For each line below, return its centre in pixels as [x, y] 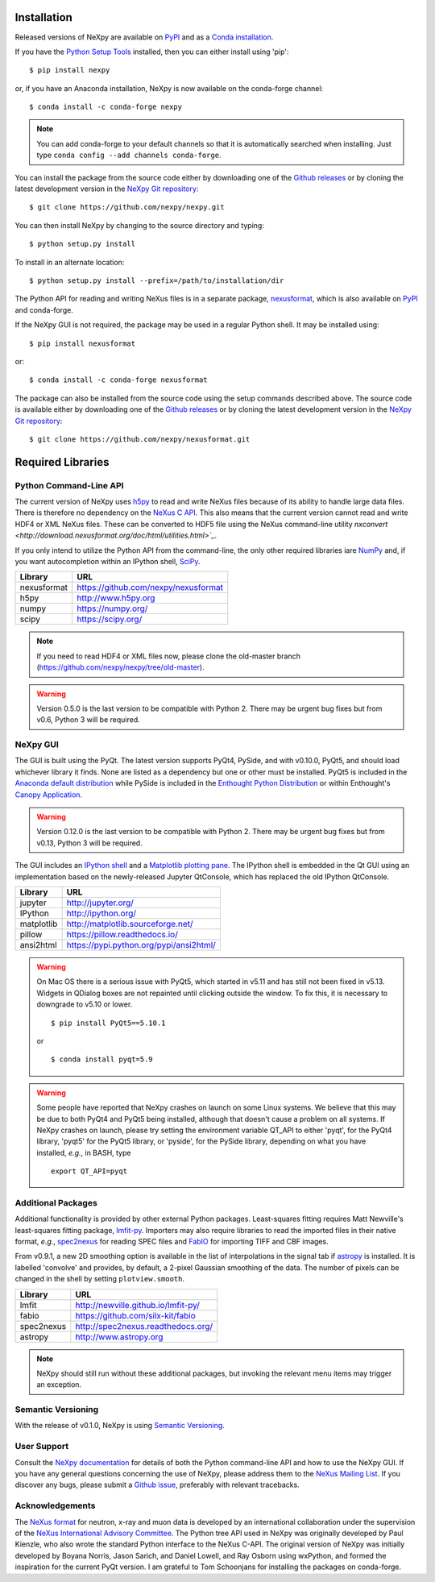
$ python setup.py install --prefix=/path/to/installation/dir [157, 280]
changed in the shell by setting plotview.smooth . [100, 1279]
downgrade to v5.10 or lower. [85, 1004]
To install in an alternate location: [70, 262]
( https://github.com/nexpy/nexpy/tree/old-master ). [120, 667]
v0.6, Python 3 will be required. [88, 720]
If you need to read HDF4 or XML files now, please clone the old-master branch [169, 656]
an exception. [59, 1385]
